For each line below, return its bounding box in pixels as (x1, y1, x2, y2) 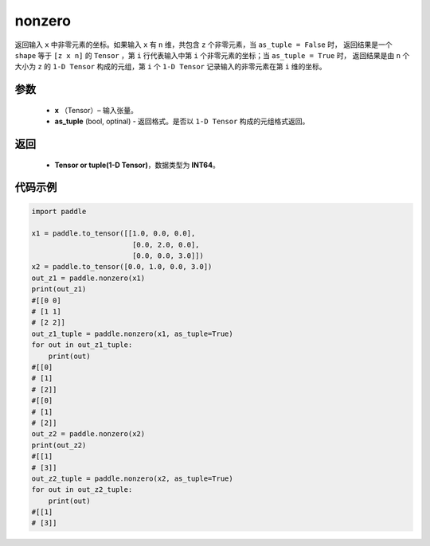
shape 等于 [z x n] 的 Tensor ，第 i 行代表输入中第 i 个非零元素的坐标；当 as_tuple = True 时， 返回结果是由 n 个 (14, 50, 410, 60)
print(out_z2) (31, 440, 87, 450)
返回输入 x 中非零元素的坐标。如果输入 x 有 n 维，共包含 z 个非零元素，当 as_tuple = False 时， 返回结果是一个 (14, 40, 393, 49)
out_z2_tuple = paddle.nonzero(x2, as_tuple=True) (31, 474, 234, 483)
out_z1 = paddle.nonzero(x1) (31, 273, 146, 283)
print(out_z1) (31, 285, 87, 294)
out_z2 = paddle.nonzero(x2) (31, 430, 146, 439)
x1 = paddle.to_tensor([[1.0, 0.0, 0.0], (31, 229, 196, 238)
